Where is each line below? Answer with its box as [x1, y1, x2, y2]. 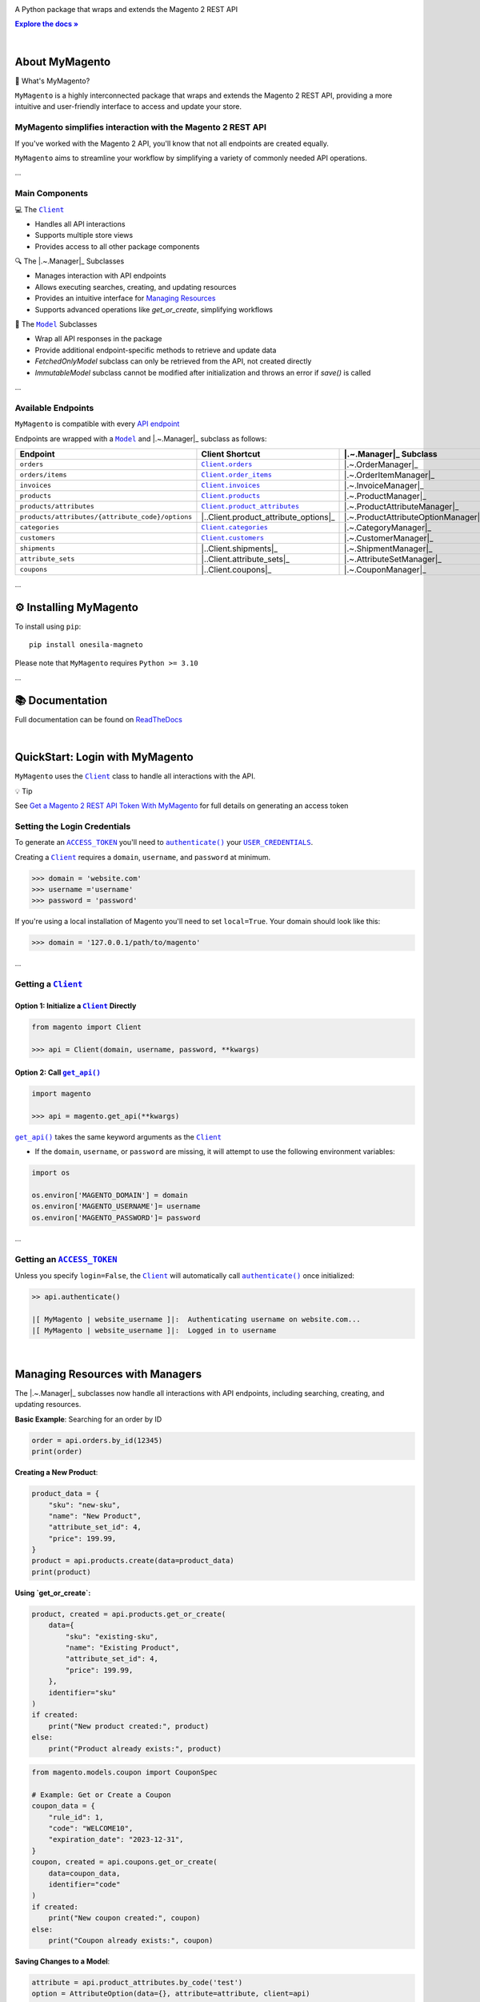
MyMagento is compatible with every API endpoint [14, 419, 180, 428]
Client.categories [201, 523, 268, 532]
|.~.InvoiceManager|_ [344, 480, 424, 491]
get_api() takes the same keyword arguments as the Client [14, 1132, 222, 1141]
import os [31, 1168, 70, 1177]
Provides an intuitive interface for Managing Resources [34, 293, 216, 304]
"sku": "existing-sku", [65, 1632, 159, 1641]
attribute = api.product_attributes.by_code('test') [31, 1978, 243, 1987]
